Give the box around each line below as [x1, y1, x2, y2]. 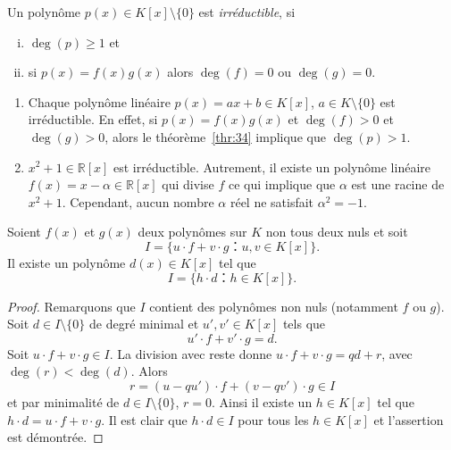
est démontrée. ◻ [7, 428, 104, 446]
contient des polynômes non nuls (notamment [149, 296, 398, 315]
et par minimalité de [7, 392, 120, 411]
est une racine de [351, 175, 445, 194]
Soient [7, 222, 41, 241]
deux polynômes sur [138, 222, 247, 241]
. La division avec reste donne [109, 344, 272, 362]
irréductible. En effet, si [28, 110, 158, 129]
